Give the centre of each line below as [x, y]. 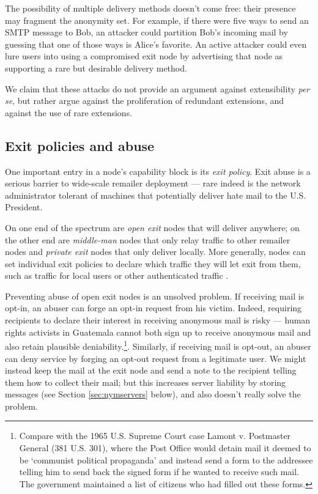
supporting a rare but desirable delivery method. [96, 68]
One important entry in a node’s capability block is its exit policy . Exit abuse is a [158, 171]
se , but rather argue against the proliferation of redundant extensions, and [145, 101]
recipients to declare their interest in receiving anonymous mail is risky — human [158, 320]
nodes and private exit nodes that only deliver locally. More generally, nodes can [155, 252]
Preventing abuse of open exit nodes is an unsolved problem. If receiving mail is [155, 296]
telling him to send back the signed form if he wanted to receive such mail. [159, 472]
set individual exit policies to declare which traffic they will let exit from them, [153, 263]
